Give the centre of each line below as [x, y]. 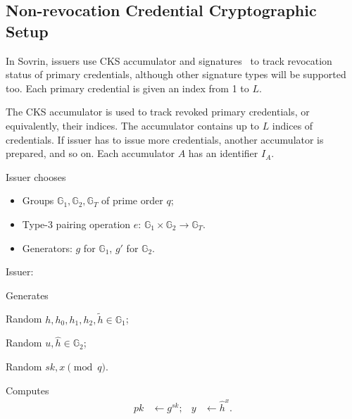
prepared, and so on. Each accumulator [90, 153]
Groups [38, 200]
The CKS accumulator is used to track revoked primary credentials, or [158, 112]
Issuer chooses [36, 176]
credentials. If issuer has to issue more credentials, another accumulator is [165, 139]
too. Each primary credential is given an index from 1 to [127, 88]
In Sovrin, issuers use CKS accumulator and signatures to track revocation [169, 60]
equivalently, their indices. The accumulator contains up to [132, 125]
